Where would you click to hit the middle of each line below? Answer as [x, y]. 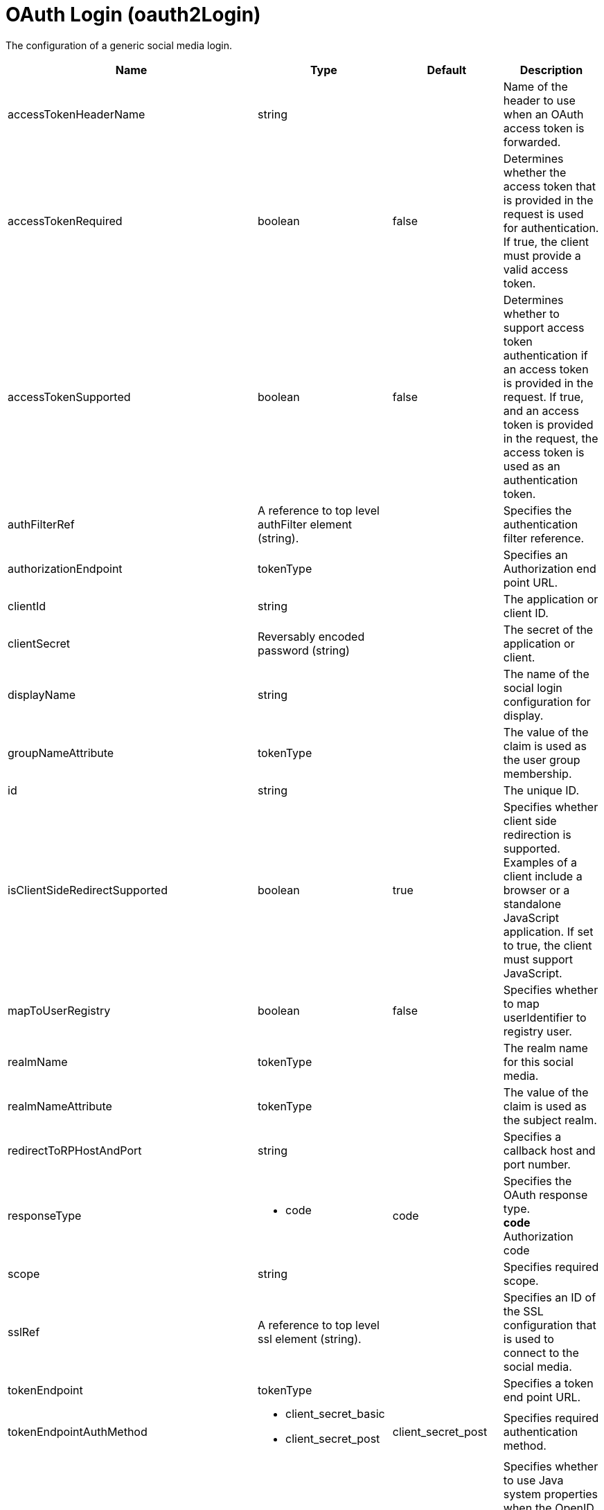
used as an [532, 466]
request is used [543, 214]
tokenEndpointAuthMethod [78, 1431]
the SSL [523, 1311]
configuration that [550, 1325]
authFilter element [305, 524]
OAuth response [545, 1194]
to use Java [533, 1480]
